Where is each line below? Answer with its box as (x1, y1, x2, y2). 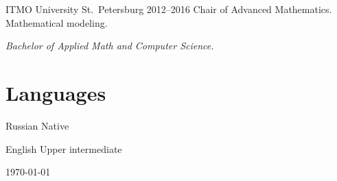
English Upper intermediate (5, 141, 122, 156)
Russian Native (5, 118, 69, 132)
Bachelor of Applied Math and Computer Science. (5, 38, 214, 53)
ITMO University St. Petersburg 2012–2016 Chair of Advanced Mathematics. (5, 2, 332, 16)
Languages (5, 78, 106, 106)
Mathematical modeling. (5, 15, 108, 29)
